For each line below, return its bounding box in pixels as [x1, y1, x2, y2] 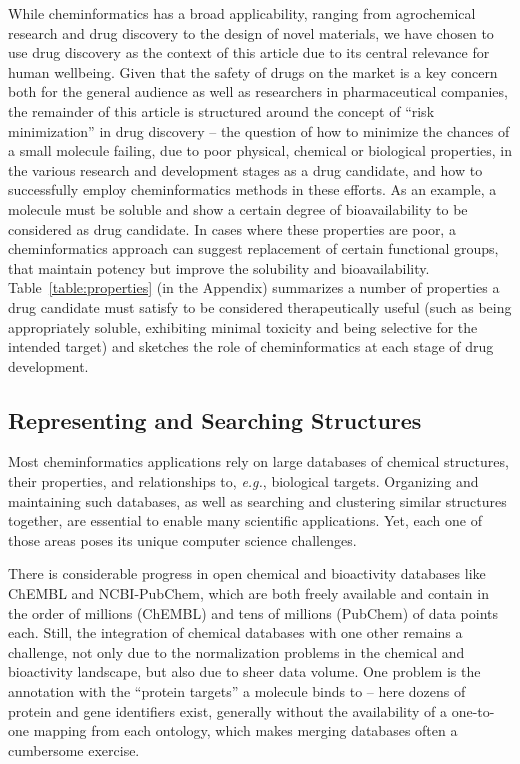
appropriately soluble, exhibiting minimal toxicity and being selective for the [8, 316, 478, 337]
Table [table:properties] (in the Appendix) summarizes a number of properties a [8, 277, 500, 298]
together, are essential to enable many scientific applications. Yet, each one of [8, 510, 483, 531]
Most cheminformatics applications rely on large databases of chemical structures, [8, 451, 509, 472]
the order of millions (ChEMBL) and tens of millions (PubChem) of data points [8, 602, 499, 623]
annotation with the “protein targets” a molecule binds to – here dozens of [8, 681, 466, 702]
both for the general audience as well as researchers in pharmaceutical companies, [8, 81, 508, 102]
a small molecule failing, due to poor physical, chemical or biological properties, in [8, 140, 513, 161]
